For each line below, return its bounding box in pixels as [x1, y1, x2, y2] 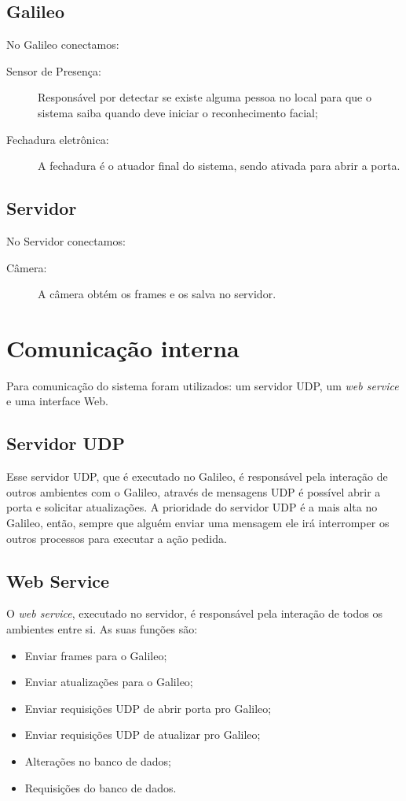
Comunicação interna [6, 331, 240, 364]
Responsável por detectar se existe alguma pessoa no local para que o [38, 89, 371, 105]
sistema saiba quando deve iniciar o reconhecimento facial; [38, 104, 318, 120]
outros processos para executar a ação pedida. [6, 530, 227, 546]
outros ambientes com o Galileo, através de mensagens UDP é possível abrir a [6, 483, 381, 500]
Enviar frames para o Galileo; [24, 647, 167, 663]
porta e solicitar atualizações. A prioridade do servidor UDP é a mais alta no [6, 499, 378, 515]
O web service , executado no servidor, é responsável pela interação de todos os [6, 605, 382, 622]
